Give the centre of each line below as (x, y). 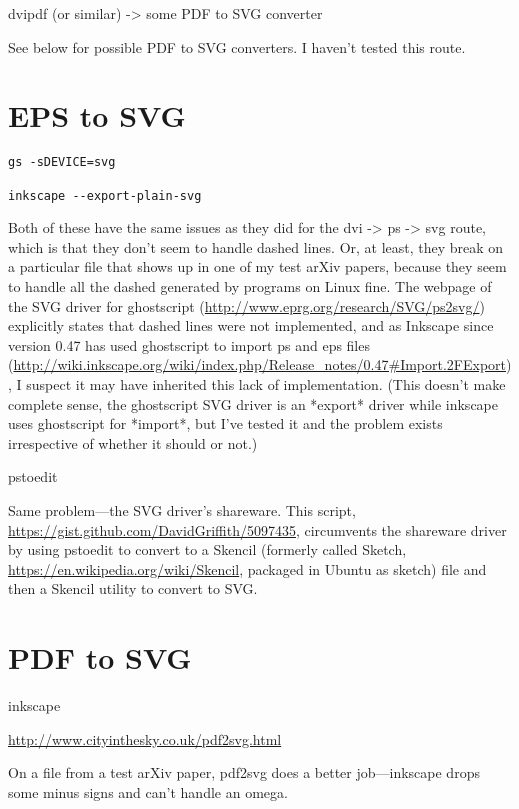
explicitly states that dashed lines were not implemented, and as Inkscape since (251, 325)
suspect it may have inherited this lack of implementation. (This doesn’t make (266, 384)
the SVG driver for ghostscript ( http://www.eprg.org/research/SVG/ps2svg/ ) (246, 305)
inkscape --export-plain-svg (105, 195)
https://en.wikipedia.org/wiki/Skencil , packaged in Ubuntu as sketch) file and (247, 568)
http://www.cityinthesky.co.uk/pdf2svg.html (145, 738)
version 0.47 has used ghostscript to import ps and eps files (189, 344)
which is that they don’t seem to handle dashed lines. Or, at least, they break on (256, 246)
